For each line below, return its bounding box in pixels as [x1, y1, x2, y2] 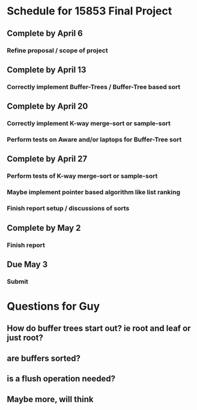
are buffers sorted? [7, 353, 80, 363]
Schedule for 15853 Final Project [7, 4, 172, 18]
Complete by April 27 [7, 154, 88, 164]
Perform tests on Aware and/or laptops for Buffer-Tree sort [7, 135, 182, 144]
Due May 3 [7, 259, 48, 269]
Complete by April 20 [7, 101, 88, 112]
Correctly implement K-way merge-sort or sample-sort [7, 119, 171, 127]
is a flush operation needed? [7, 374, 116, 384]
